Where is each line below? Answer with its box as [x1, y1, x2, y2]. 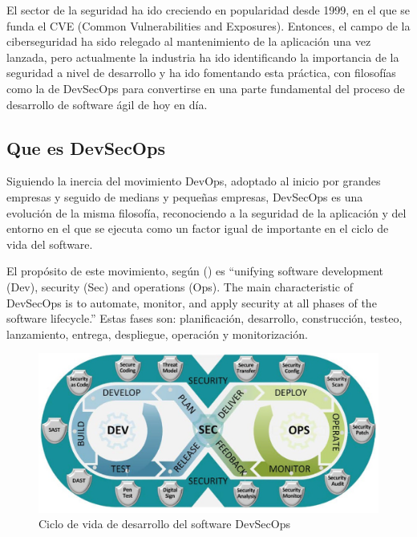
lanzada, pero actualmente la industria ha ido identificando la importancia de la [6, 48, 399, 65]
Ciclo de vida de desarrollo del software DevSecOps [38, 515, 290, 532]
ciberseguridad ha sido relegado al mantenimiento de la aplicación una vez [6, 33, 371, 50]
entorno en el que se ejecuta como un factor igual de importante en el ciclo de [6, 220, 389, 237]
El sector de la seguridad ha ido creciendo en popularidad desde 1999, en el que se [6, 2, 411, 18]
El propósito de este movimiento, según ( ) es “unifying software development [6, 262, 384, 279]
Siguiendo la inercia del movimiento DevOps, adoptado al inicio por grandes [6, 173, 381, 189]
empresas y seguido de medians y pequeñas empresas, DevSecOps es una [6, 188, 363, 205]
